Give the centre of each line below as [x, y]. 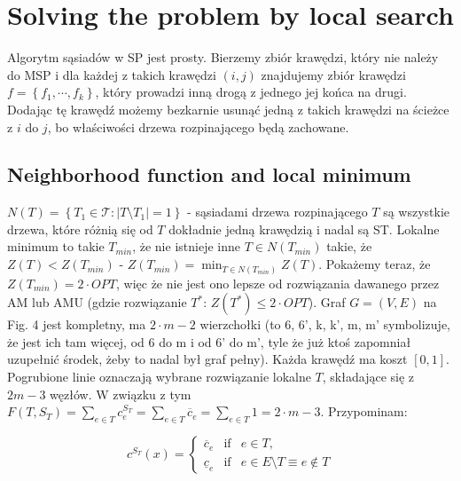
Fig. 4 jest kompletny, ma [77, 324]
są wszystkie [417, 212]
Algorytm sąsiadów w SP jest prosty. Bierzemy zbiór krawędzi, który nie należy [223, 57]
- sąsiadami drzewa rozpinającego [277, 212]
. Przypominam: [364, 411]
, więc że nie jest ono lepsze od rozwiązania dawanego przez [277, 283]
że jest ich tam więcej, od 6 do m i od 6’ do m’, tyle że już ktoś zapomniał [209, 341]
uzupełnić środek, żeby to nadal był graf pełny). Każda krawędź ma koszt [207, 359]
